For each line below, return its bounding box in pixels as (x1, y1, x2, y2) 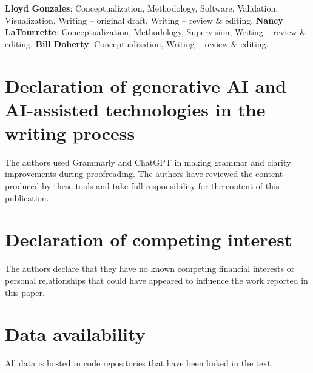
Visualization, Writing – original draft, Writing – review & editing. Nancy (5, 13, 283, 26)
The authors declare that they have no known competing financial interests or (5, 262, 295, 275)
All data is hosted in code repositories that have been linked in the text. (5, 357, 274, 369)
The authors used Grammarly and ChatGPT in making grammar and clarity (5, 155, 291, 168)
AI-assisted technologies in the (5, 96, 266, 121)
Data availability (5, 321, 146, 346)
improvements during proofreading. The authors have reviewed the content (5, 167, 283, 180)
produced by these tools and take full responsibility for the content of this (5, 180, 280, 192)
